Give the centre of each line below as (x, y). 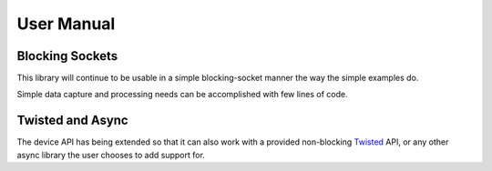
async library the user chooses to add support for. (111, 155)
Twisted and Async (72, 121)
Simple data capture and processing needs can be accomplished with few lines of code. (182, 95)
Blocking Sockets (67, 56)
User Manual (66, 24)
